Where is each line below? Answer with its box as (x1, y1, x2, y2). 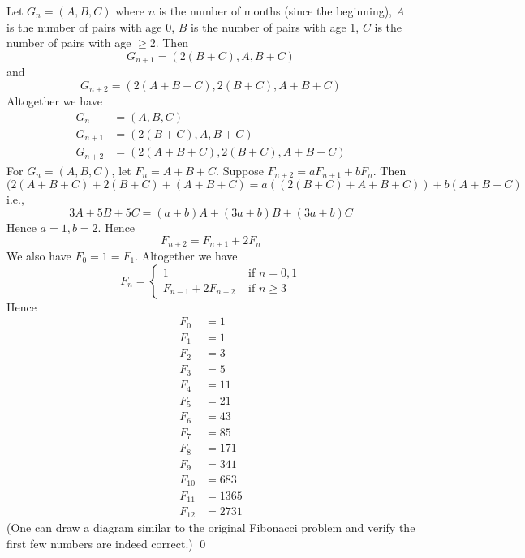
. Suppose (216, 161, 264, 178)
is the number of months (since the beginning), (158, 2, 393, 19)
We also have (6, 247, 71, 264)
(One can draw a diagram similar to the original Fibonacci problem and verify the (6, 519, 415, 536)
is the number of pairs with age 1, (191, 18, 359, 35)
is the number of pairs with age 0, (6, 18, 175, 35)
